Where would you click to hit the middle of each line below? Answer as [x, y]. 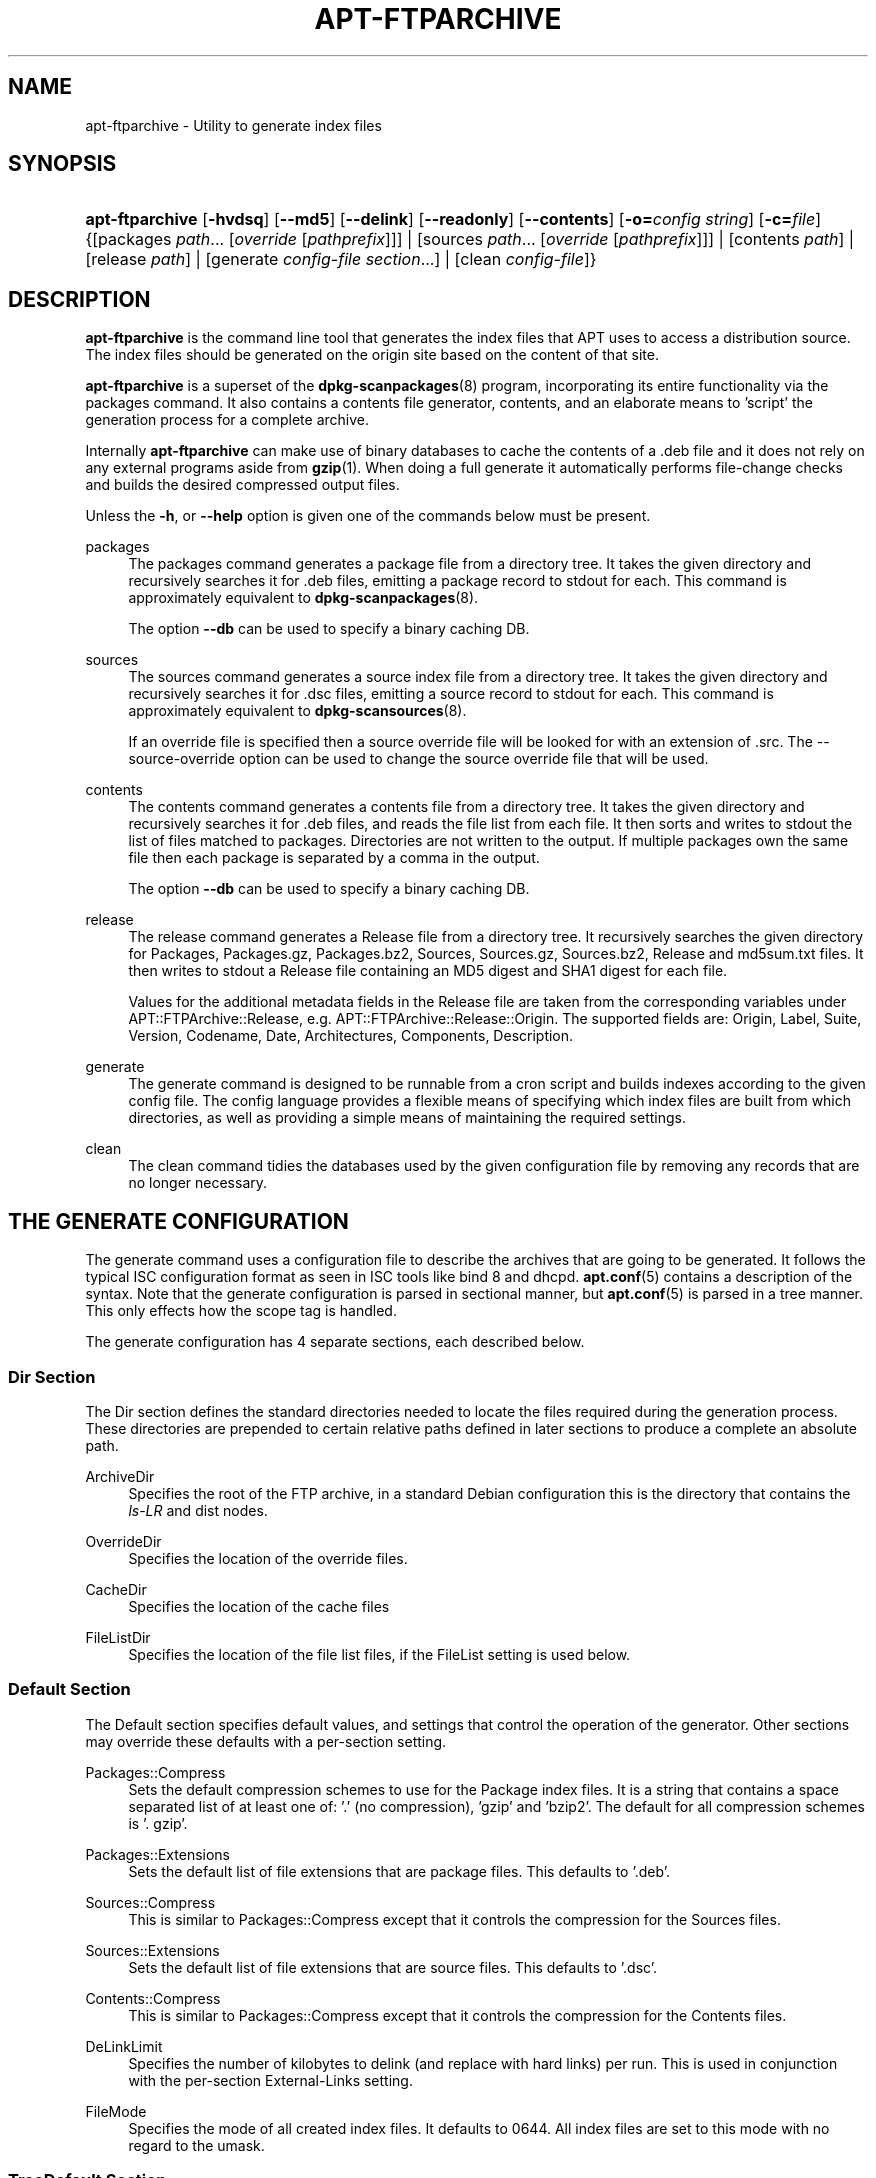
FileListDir [118, 1637]
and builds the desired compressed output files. [242, 485]
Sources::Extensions [152, 1950]
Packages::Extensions [157, 1854]
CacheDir [116, 1589]
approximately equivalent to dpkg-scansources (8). [297, 711]
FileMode [116, 2111]
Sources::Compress [150, 1902]
